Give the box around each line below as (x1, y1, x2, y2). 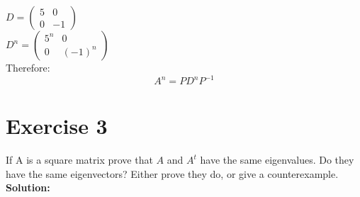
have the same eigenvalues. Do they (200, 152, 354, 167)
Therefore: (6, 60, 50, 74)
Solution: (6, 180, 50, 195)
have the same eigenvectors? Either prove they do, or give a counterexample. (6, 166, 339, 181)
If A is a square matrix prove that (6, 152, 153, 167)
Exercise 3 (6, 111, 108, 140)
